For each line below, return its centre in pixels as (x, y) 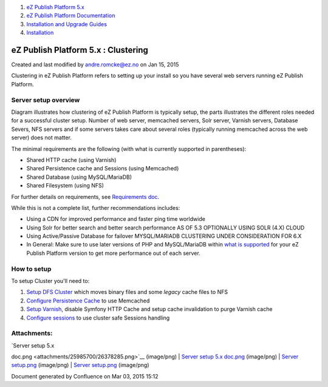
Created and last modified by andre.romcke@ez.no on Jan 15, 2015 (95, 64)
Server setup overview (46, 100)
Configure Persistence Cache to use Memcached (88, 301)
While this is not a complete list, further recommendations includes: (96, 207)
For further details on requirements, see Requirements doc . (85, 197)
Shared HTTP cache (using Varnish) (71, 160)
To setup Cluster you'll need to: (50, 281)
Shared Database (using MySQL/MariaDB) (79, 177)
